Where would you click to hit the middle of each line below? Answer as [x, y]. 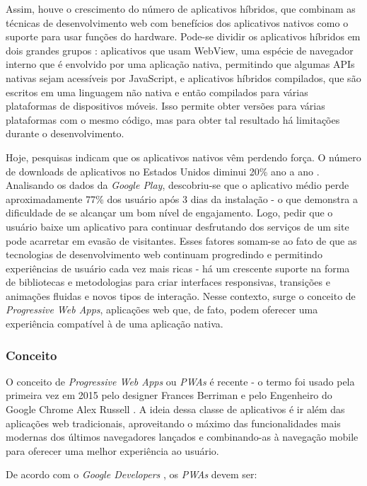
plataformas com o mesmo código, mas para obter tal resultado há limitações [173, 119]
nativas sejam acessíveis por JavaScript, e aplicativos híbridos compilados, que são [183, 77]
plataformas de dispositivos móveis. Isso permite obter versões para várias [165, 106]
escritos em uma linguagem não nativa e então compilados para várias [157, 92]
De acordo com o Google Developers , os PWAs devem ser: [132, 474]
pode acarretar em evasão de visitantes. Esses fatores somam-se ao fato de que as [181, 240]
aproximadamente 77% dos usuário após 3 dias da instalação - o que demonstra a [182, 198]
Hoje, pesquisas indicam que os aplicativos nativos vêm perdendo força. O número [183, 157]
